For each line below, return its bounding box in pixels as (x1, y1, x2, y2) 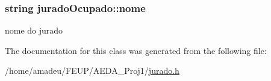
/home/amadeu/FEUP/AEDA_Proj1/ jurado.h (5, 64, 179, 77)
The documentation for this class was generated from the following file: (5, 44, 267, 56)
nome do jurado (5, 24, 63, 37)
